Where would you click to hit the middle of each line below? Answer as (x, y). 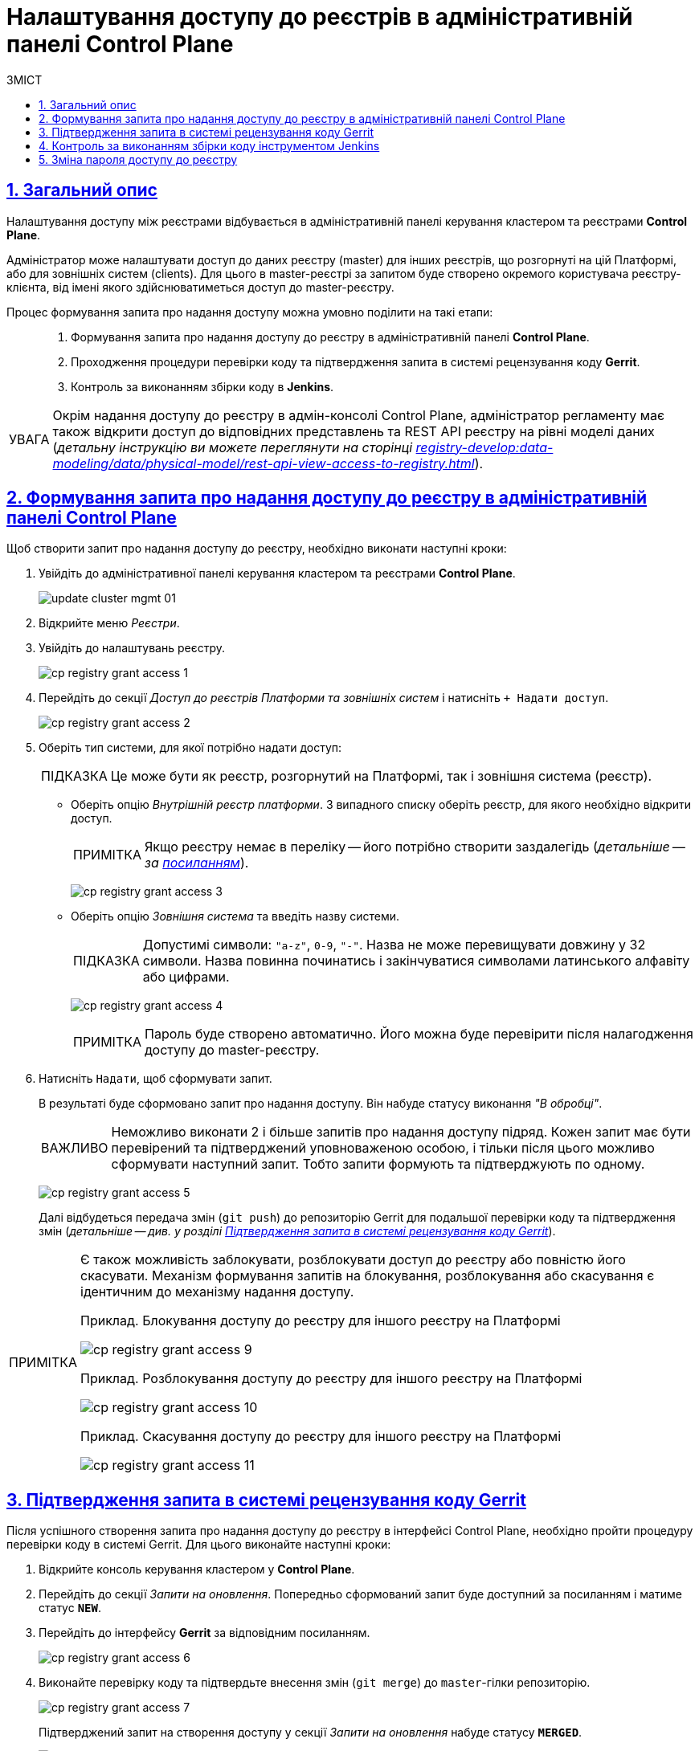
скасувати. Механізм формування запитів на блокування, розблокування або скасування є (368, 1276)
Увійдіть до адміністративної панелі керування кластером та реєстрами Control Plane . (277, 573)
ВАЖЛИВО (75, 1148)
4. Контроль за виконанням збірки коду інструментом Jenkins (209, 145)
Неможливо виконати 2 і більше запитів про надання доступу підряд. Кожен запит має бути (401, 1132)
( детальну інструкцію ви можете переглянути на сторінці (233, 447)
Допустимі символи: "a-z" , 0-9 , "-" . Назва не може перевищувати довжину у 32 (394, 945)
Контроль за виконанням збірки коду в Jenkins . (202, 386)
